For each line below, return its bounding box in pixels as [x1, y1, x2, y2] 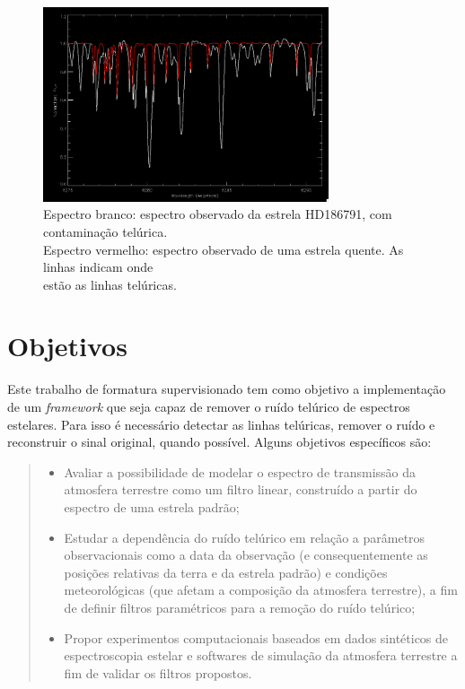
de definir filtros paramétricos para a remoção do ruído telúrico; [64, 597, 416, 616]
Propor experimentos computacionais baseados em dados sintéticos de [64, 628, 449, 647]
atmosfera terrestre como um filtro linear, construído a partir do [64, 480, 417, 499]
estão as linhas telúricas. [43, 275, 177, 293]
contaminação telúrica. [43, 222, 168, 240]
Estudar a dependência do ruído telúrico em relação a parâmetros [64, 528, 426, 546]
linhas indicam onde [43, 257, 154, 276]
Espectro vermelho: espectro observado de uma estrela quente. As [43, 240, 404, 258]
